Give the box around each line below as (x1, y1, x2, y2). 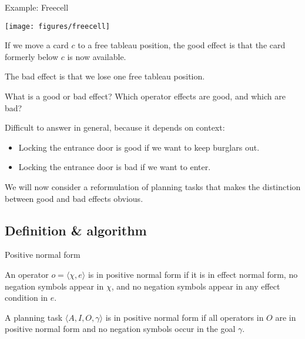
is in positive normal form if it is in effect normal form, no (88, 268, 298, 280)
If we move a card (5, 39, 69, 51)
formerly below (5, 50, 59, 62)
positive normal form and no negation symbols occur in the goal (5, 323, 236, 335)
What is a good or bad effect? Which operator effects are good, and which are (5, 90, 286, 102)
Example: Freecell (5, 1, 69, 13)
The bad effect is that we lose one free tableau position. (5, 70, 205, 82)
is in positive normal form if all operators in (105, 311, 264, 323)
